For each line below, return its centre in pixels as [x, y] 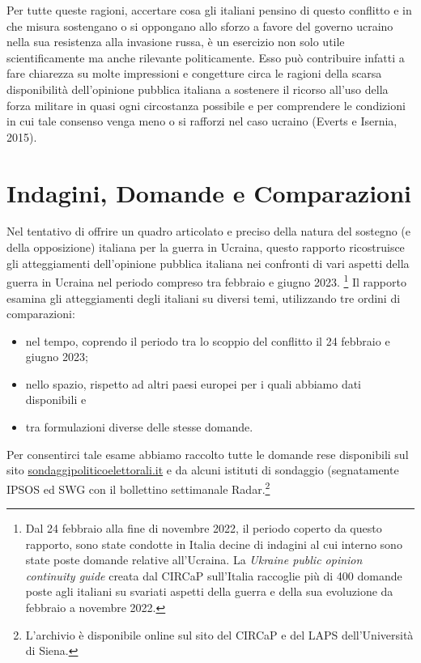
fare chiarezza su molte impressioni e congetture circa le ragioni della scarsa [194, 73]
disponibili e [56, 399]
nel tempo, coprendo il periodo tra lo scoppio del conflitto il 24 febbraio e [208, 340]
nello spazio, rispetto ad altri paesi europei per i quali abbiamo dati [193, 383]
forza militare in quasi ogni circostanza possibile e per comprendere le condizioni [206, 105]
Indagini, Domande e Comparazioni [209, 192]
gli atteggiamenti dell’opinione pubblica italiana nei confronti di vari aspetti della [208, 263]
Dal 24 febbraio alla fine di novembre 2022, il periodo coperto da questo [204, 528]
